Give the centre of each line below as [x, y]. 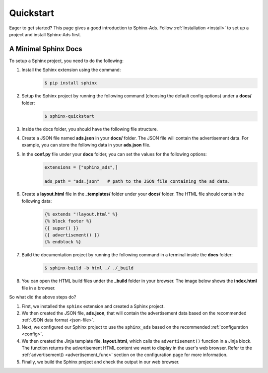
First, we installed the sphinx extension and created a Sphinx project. [93, 306]
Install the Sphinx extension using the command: [71, 70]
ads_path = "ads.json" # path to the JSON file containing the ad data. [137, 181]
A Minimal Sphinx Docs [46, 49]
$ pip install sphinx [71, 83]
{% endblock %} [63, 242]
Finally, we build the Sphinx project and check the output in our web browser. [100, 362]
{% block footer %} [68, 221]
